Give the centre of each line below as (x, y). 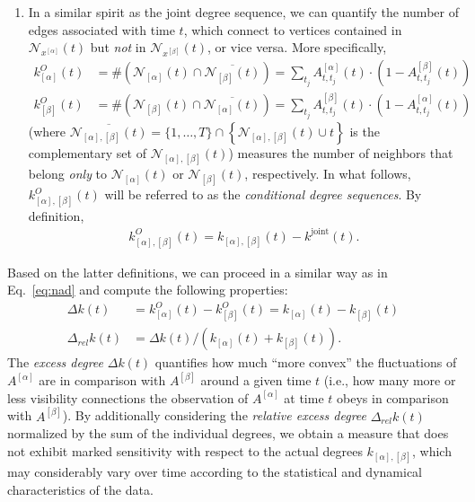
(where (47, 131)
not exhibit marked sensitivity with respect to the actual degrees (185, 451)
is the (365, 131)
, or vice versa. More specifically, (297, 47)
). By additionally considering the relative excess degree (214, 415)
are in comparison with (102, 380)
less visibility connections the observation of (128, 397)
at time (304, 397)
